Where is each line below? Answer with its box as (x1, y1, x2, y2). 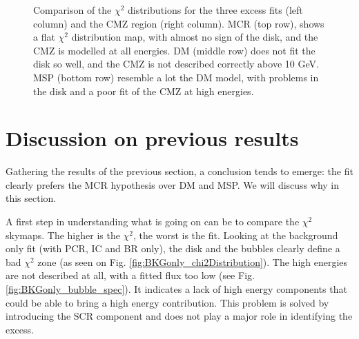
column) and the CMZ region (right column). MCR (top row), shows (33, 16, 324, 30)
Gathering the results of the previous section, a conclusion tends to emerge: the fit (6, 164, 353, 178)
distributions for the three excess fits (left (128, 3, 303, 17)
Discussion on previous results (6, 124, 299, 152)
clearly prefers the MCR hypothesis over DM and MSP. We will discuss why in (6, 177, 340, 192)
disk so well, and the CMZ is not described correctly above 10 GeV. (33, 56, 319, 71)
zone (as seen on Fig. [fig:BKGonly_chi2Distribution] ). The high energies (37, 254, 348, 269)
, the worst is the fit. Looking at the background (133, 227, 338, 242)
